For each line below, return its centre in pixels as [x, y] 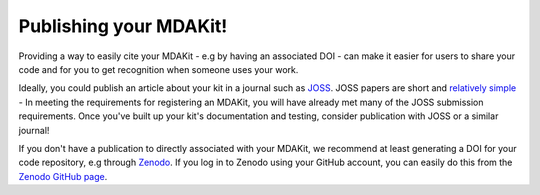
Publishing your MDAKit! [123, 26]
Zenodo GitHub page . [63, 176]
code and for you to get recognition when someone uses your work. [158, 69]
